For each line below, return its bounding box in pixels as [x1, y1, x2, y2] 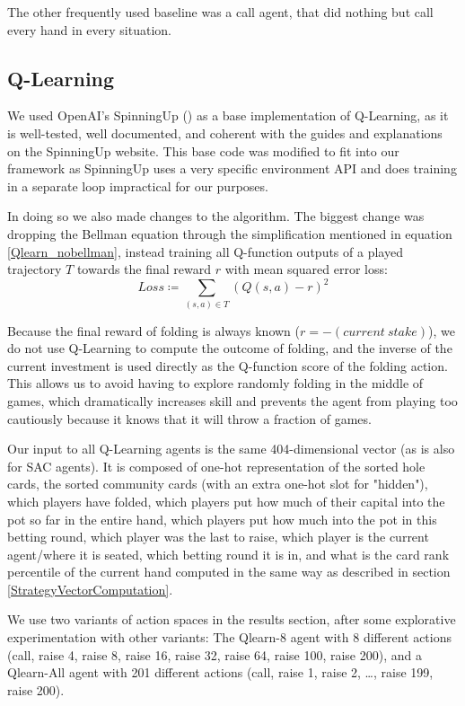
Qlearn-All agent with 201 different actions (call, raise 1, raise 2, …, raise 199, [7, 663, 434, 682]
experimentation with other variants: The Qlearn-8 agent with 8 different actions [7, 628, 452, 647]
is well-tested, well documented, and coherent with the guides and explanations [7, 123, 443, 142]
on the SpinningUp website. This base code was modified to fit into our [7, 141, 399, 160]
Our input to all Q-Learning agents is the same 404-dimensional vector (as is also [7, 439, 455, 458]
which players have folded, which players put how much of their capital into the [7, 491, 445, 510]
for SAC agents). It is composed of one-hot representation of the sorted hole [7, 456, 426, 475]
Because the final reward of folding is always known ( [7, 321, 300, 340]
